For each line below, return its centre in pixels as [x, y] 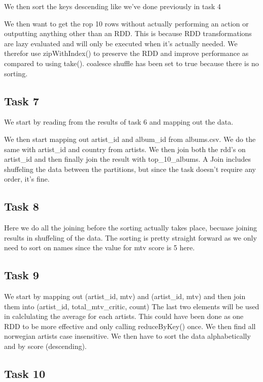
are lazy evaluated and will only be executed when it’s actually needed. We [121, 43]
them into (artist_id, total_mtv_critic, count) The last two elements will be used [132, 306]
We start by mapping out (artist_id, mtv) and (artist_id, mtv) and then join [125, 296]
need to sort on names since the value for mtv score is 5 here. [100, 247]
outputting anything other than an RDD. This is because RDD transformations [128, 33]
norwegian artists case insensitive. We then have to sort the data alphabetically [127, 336]
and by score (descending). [45, 346]
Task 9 [22, 275]
